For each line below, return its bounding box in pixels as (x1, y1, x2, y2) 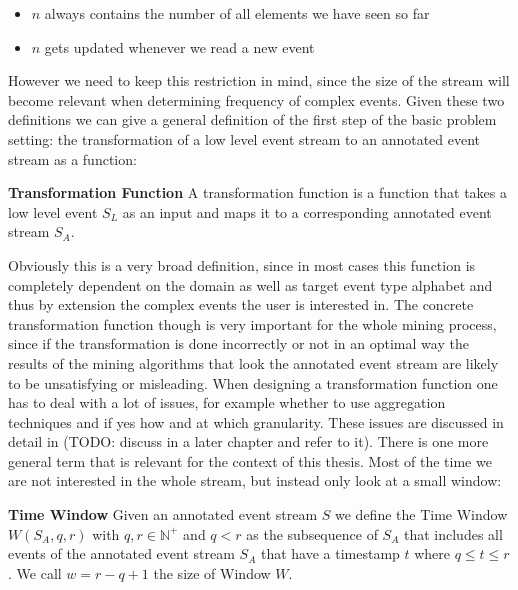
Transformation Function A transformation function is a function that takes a (8, 182, 507, 203)
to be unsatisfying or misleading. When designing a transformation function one (8, 372, 498, 393)
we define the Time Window (335, 504, 508, 525)
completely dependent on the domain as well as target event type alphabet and (8, 274, 493, 295)
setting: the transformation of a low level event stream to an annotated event (8, 128, 481, 149)
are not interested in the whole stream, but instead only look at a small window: (8, 470, 502, 491)
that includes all (403, 523, 503, 544)
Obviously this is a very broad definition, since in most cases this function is (8, 254, 476, 275)
